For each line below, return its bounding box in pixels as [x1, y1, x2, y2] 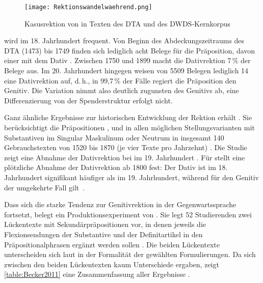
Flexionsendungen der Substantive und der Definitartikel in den [4, 229, 203, 239]
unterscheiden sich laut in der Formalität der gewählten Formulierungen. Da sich [4, 249, 256, 260]
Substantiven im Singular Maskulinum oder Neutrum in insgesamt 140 [4, 132, 224, 143]
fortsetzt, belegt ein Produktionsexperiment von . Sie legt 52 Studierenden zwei [4, 209, 252, 219]
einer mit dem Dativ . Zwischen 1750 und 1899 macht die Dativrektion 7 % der [4, 55, 251, 66]
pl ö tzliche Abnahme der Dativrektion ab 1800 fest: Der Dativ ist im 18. [4, 162, 228, 173]
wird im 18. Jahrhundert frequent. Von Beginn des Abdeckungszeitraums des [4, 35, 245, 46]
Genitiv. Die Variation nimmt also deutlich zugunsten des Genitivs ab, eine [4, 85, 239, 96]
